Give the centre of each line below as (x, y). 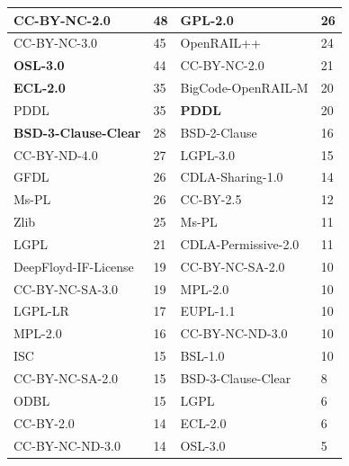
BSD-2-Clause (219, 132)
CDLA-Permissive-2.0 (240, 243)
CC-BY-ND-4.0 (56, 154)
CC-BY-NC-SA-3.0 (66, 288)
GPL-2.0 (207, 19)
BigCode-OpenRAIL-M (244, 88)
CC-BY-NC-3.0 (56, 43)
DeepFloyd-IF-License (74, 266)
